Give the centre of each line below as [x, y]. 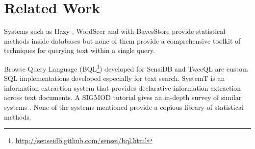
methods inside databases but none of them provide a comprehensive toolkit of [122, 40]
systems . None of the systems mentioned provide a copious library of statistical [124, 107]
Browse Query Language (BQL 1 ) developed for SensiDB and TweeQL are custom [126, 68]
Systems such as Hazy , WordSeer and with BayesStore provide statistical [115, 31]
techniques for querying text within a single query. [79, 50]
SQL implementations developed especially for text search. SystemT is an [115, 78]
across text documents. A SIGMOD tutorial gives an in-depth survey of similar [123, 97]
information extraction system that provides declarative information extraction [123, 87]
